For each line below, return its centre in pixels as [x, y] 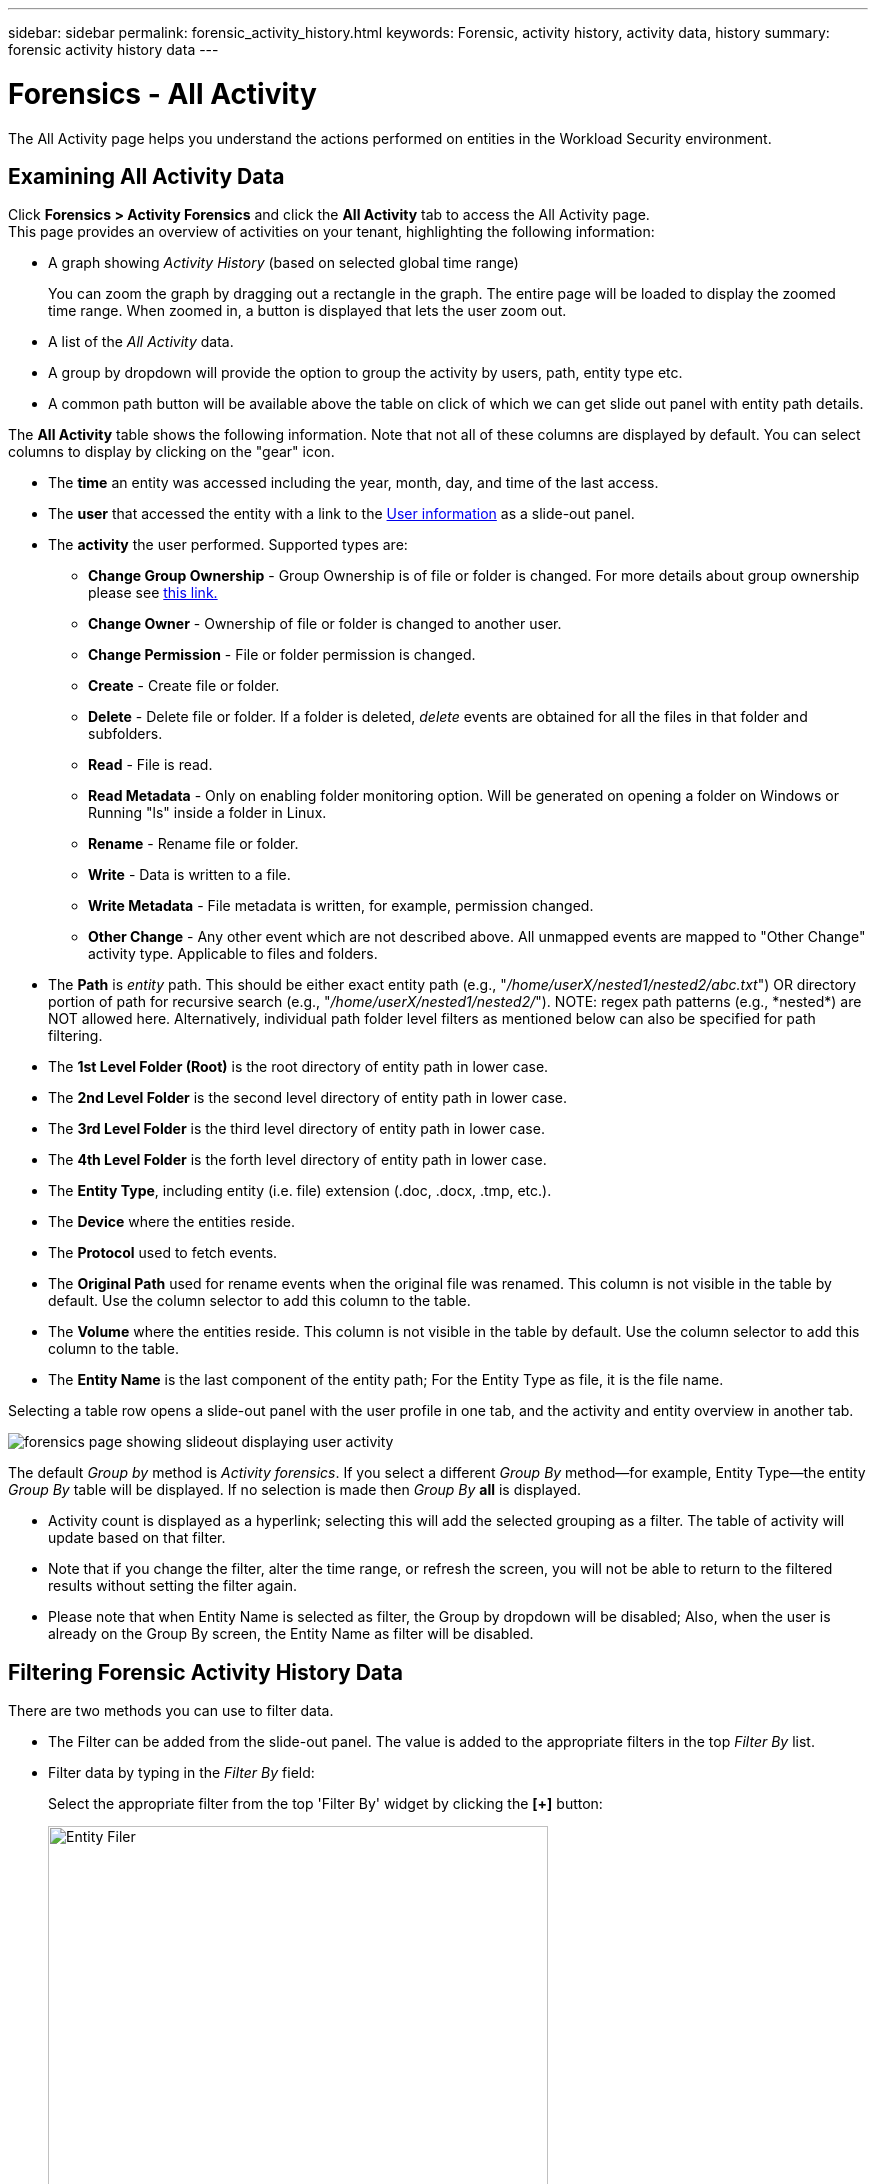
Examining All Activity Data [146, 176]
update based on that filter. [137, 1538]
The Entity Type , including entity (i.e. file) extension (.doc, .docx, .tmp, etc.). [300, 1191]
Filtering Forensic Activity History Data [205, 1672]
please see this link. [153, 593]
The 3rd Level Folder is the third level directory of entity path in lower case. [296, 1129]
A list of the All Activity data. [141, 342]
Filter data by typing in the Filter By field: [181, 1773]
